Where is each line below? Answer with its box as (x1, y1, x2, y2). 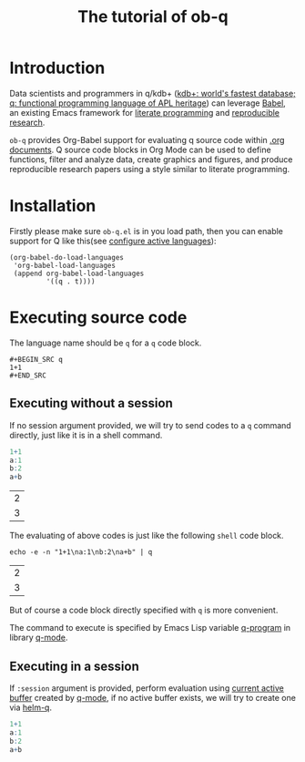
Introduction (9, 57, 106, 78)
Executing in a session (9, 658, 139, 674)
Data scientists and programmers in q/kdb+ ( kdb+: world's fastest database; (9, 88, 296, 98)
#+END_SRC (9, 371, 47, 380)
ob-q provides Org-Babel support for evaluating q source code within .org (9, 134, 285, 145)
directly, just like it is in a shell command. (9, 429, 163, 440)
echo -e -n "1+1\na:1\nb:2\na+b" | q (9, 548, 153, 557)
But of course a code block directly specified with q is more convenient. (9, 604, 279, 616)
